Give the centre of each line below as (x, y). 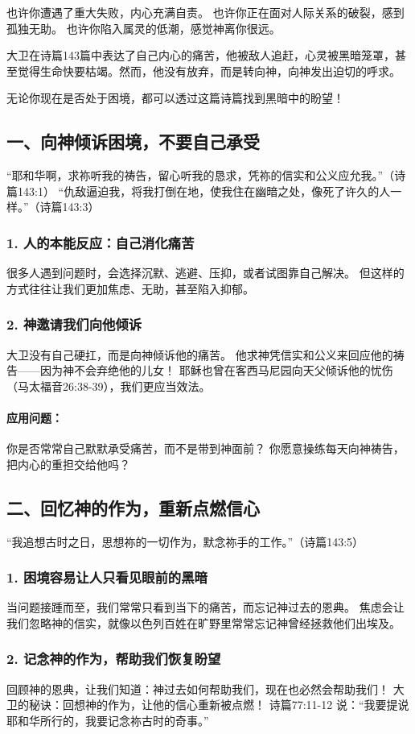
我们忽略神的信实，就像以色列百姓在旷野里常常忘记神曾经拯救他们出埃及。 (203, 622)
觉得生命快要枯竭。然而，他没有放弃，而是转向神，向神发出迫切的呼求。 (209, 70)
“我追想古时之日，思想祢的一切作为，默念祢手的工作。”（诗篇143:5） (185, 541)
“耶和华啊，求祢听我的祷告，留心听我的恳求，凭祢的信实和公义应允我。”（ (201, 175)
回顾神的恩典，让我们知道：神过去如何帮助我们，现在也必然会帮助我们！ (198, 688)
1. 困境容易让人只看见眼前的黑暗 (107, 577)
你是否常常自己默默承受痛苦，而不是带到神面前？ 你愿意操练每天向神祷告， (205, 448)
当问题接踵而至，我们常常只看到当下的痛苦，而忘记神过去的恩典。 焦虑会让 (205, 607)
